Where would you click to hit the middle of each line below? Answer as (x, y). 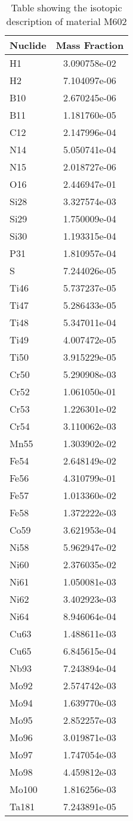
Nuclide (28, 45)
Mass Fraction (90, 45)
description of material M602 (66, 21)
